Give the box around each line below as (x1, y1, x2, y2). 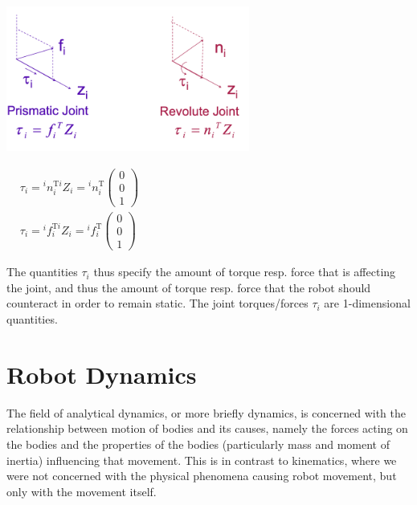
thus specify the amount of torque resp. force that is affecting (93, 263, 396, 280)
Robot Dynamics (6, 357, 197, 390)
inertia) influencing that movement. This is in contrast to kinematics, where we (6, 451, 397, 468)
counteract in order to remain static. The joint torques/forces (6, 295, 309, 312)
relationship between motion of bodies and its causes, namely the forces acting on (6, 420, 408, 437)
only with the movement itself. (6, 483, 157, 499)
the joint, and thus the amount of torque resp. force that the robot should (6, 279, 371, 295)
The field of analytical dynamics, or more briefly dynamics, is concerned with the (6, 404, 406, 421)
